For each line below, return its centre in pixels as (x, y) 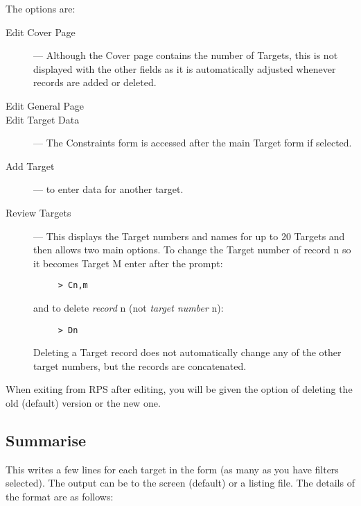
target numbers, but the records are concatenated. (140, 365)
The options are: (41, 8)
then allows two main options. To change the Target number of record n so (192, 250)
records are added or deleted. (95, 82)
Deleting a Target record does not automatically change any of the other (187, 352)
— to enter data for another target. (108, 189)
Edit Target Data (43, 119)
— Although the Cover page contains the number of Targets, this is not (186, 55)
